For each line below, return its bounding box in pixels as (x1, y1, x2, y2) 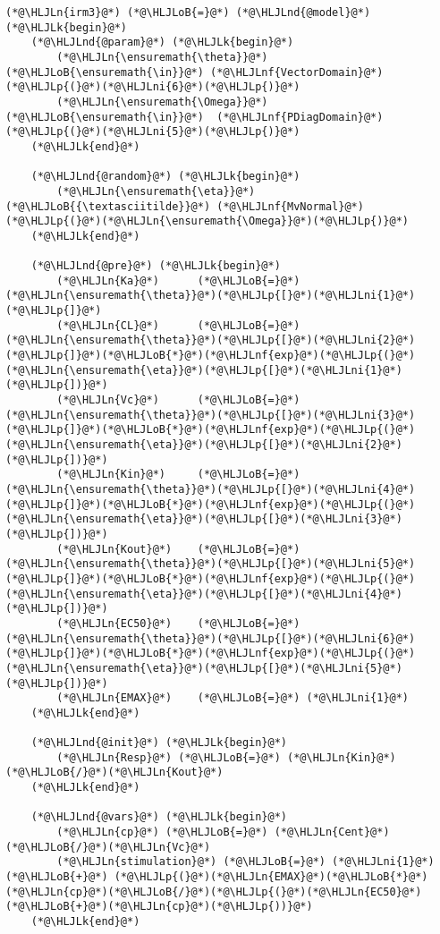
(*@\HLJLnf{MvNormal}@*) (216, 200, 364, 213)
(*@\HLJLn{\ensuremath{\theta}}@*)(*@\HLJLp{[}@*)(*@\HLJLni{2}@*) (5, 334, 416, 347)
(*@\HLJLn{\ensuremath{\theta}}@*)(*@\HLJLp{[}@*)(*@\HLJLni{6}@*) (5, 632, 416, 645)
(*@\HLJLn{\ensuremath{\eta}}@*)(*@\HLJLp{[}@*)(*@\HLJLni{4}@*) (5, 587, 402, 600)
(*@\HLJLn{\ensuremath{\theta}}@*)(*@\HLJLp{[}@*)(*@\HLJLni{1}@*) (5, 289, 416, 302)
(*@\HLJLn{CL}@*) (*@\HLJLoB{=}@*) (56, 318, 300, 332)
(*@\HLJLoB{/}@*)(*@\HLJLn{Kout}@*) (5, 766, 224, 779)
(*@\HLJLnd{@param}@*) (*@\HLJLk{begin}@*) (30, 36, 294, 49)
